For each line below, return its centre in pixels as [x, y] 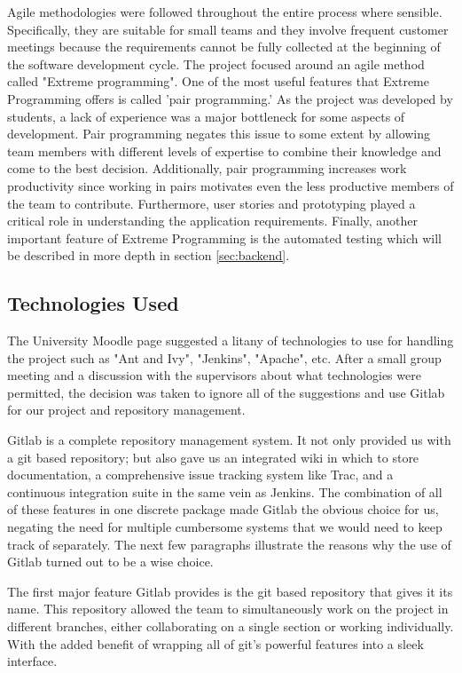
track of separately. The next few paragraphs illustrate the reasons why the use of [229, 544]
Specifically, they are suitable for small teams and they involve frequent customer [228, 29]
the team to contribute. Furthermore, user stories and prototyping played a [211, 203]
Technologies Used [93, 303]
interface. [32, 661]
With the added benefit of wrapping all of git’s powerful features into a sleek [215, 643]
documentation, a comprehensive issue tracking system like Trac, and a [200, 475]
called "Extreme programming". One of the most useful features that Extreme [218, 81]
